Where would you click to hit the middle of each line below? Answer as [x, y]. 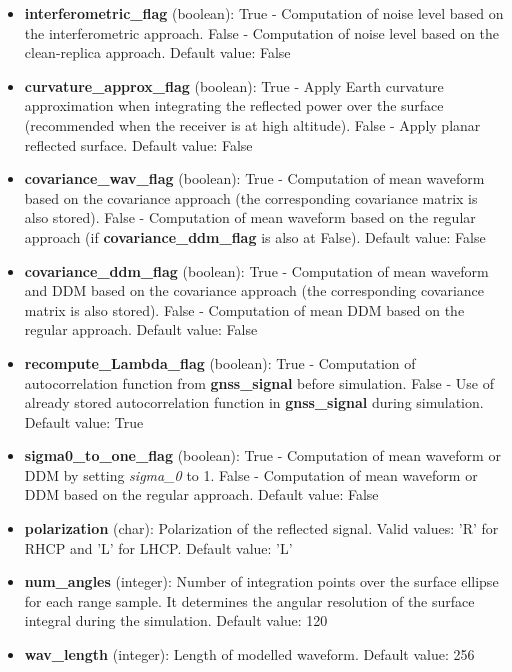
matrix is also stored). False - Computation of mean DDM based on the [244, 309]
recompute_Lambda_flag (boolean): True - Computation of [220, 362]
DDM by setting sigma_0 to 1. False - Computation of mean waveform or [251, 474]
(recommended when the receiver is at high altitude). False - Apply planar [252, 124]
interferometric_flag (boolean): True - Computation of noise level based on [264, 13]
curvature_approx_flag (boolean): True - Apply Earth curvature [234, 85]
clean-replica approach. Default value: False [157, 52]
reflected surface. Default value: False [138, 144]
